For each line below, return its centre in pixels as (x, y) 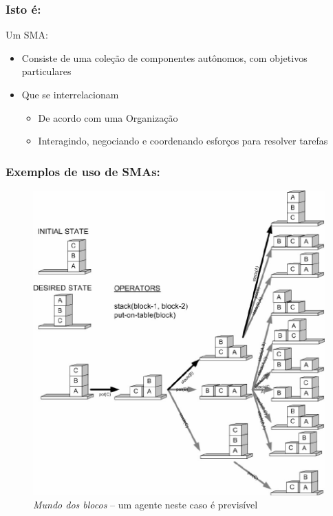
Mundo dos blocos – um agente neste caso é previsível (146, 505)
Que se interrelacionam (70, 94)
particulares (46, 71)
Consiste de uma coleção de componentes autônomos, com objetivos (164, 57)
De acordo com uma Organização (108, 117)
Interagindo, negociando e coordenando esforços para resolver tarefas (183, 141)
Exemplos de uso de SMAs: (83, 171)
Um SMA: (27, 35)
